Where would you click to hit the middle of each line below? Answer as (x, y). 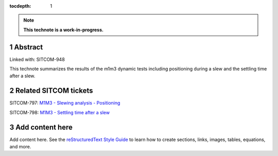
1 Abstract (26, 47)
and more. (20, 147)
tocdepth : (20, 6)
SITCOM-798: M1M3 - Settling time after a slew (60, 112)
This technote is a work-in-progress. (64, 30)
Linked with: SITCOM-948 (37, 59)
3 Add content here (41, 127)
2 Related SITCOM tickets (51, 91)
